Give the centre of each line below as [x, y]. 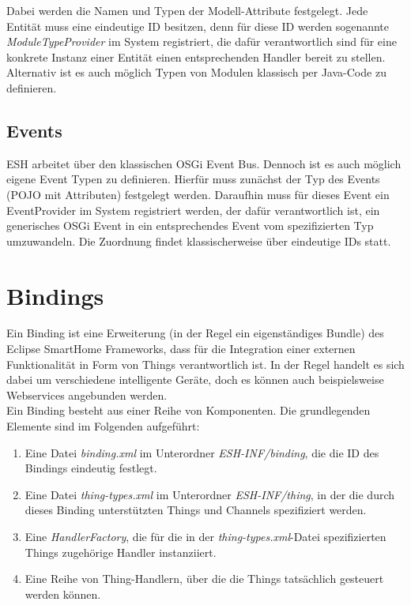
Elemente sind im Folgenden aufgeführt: [103, 426]
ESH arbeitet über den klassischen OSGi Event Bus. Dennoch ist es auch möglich [204, 163]
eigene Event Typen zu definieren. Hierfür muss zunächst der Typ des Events [193, 179]
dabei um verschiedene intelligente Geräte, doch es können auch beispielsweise [195, 380]
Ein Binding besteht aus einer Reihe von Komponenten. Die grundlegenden [189, 410]
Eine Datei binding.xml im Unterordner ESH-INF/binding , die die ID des [202, 452]
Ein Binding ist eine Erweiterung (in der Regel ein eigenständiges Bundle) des [195, 333]
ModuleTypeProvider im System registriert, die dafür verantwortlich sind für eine [202, 41]
